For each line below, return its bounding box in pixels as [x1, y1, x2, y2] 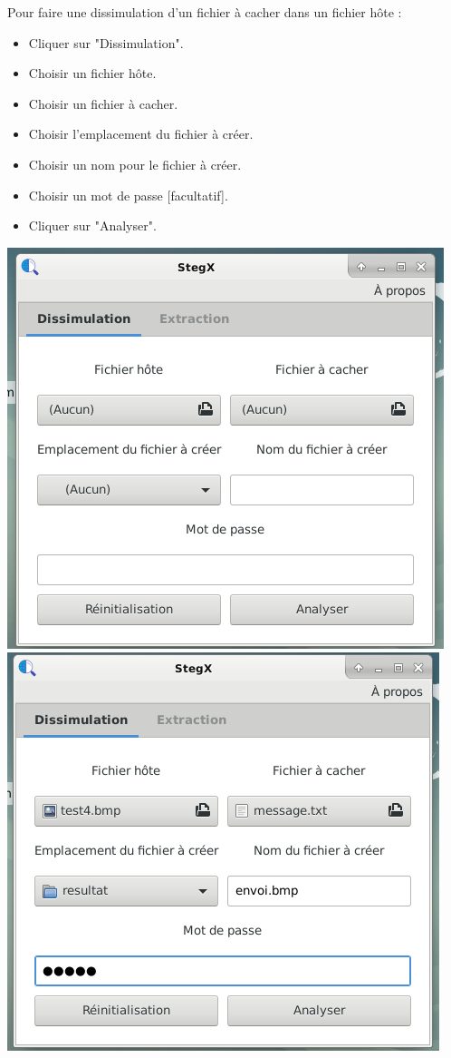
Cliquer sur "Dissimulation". [28, 33, 184, 52]
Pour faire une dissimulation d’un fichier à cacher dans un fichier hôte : [7, 3, 402, 21]
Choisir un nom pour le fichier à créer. [28, 154, 242, 173]
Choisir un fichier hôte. [28, 64, 157, 83]
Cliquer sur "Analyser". [28, 216, 157, 235]
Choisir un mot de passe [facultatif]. [28, 185, 228, 204]
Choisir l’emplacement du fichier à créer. [28, 124, 254, 143]
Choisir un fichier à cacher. [28, 93, 178, 113]
